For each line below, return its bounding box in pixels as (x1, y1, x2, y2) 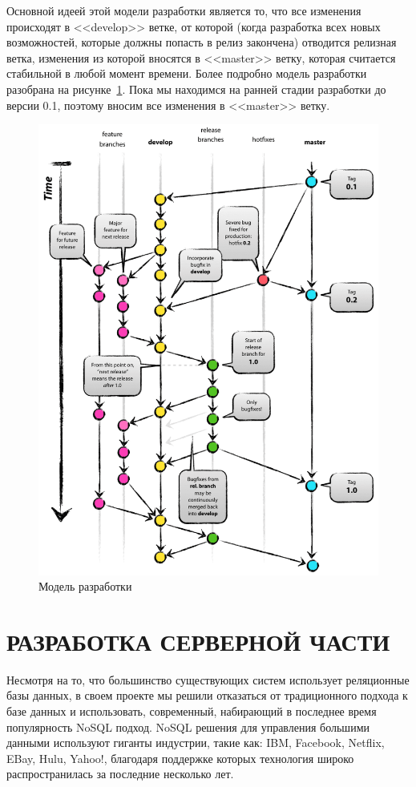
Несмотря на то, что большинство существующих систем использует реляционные (6, 671, 410, 688)
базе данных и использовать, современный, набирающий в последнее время (6, 703, 377, 720)
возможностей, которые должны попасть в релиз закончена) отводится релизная (6, 34, 397, 50)
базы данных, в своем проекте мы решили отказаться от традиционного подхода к (6, 687, 408, 704)
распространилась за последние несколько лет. (6, 765, 234, 782)
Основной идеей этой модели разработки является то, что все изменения (6, 2, 361, 18)
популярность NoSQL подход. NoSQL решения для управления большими (6, 718, 370, 735)
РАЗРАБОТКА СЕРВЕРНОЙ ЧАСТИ (6, 624, 390, 657)
